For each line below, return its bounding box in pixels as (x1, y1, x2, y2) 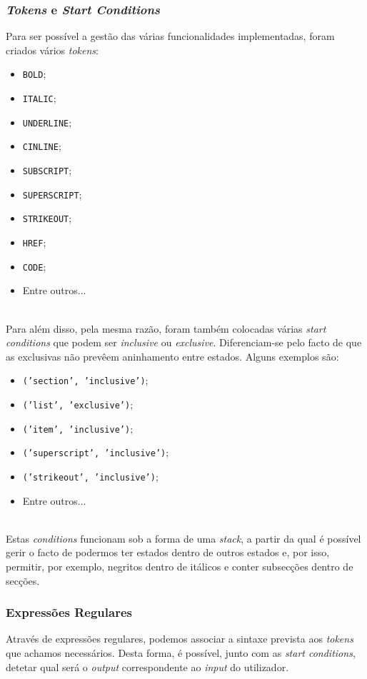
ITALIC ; (22, 91, 56, 106)
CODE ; (22, 258, 46, 273)
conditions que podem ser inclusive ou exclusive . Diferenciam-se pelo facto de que (6, 335, 362, 350)
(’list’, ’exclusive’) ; (22, 396, 134, 411)
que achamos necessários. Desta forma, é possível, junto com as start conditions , (6, 645, 356, 660)
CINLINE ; (22, 139, 61, 154)
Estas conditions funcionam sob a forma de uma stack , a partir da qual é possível (6, 530, 361, 545)
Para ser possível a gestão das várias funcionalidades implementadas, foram (6, 29, 335, 44)
